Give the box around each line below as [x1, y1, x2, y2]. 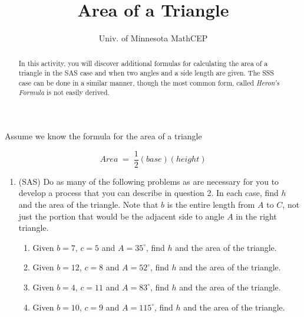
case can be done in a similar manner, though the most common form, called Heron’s [18, 77, 279, 87]
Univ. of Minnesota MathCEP [98, 32, 208, 44]
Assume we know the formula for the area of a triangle [5, 130, 202, 142]
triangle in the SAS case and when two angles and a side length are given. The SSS [18, 68, 275, 78]
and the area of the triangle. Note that [18, 198, 158, 210]
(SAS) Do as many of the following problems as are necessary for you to [18, 175, 279, 187]
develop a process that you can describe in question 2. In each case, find [18, 187, 279, 199]
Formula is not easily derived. [18, 87, 110, 97]
